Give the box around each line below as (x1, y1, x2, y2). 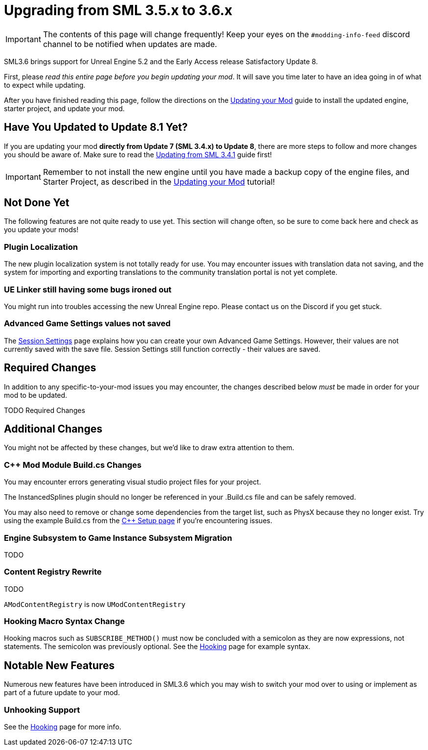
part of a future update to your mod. (4, 688, 120, 697)
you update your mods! (4, 225, 79, 234)
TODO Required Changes (4, 406, 85, 414)
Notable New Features (4, 659, 115, 672)
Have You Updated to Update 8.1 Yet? (4, 121, 188, 134)
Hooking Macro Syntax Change (4, 616, 125, 626)
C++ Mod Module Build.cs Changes (4, 460, 142, 470)
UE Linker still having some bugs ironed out (4, 284, 172, 294)
